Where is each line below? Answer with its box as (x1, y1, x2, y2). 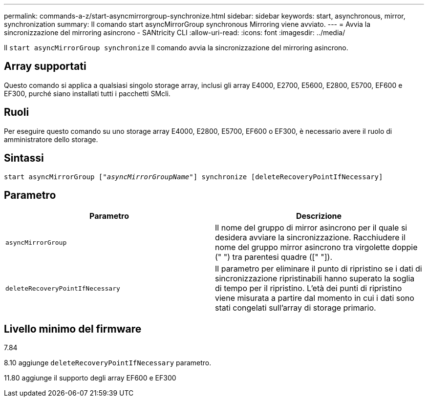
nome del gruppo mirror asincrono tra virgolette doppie (215, 242, 418, 253)
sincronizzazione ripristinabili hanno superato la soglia (215, 274, 415, 284)
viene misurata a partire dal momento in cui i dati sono (215, 293, 414, 303)
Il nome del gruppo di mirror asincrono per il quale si (215, 223, 407, 233)
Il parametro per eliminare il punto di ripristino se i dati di (215, 264, 422, 274)
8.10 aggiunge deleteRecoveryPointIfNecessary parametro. (4, 359, 212, 367)
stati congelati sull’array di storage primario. (215, 303, 376, 313)
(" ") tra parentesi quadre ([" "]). (215, 252, 333, 262)
